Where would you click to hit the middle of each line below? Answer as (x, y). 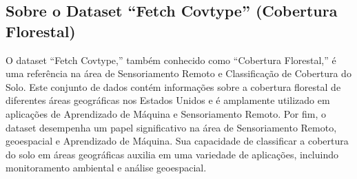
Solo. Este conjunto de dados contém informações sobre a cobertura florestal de (173, 86)
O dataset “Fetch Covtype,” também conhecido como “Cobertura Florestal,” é (171, 60)
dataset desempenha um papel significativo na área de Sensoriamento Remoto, (171, 127)
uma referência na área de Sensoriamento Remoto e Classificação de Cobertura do (178, 73)
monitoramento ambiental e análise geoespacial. (106, 168)
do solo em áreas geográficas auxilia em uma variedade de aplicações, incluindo (172, 154)
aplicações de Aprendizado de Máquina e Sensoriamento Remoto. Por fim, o (166, 113)
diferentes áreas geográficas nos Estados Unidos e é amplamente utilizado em (168, 100)
